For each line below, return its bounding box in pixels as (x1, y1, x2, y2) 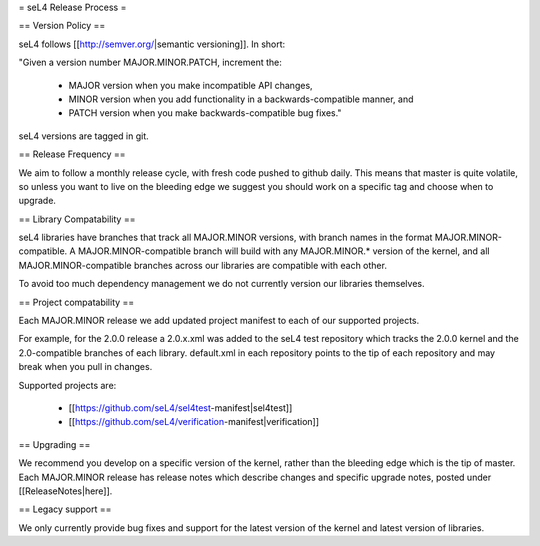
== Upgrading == (18, 438, 91, 450)
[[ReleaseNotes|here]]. (18, 485, 113, 497)
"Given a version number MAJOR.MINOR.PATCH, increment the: (18, 56, 282, 69)
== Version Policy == (18, 20, 106, 32)
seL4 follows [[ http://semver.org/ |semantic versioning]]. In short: (18, 38, 286, 50)
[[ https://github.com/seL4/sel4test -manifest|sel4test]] (68, 401, 293, 414)
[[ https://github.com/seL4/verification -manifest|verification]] (68, 416, 320, 428)
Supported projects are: (18, 379, 117, 391)
